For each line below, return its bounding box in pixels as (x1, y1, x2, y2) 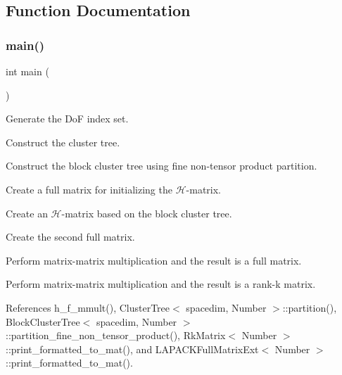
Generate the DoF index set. (6, 111, 129, 126)
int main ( (6, 64, 49, 78)
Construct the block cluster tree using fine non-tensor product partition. (6, 158, 317, 173)
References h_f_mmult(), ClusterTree (6, 300, 170, 314)
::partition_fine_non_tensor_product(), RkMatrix (6, 328, 226, 343)
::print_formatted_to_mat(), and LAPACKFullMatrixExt (6, 341, 259, 356)
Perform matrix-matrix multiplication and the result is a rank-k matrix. (6, 277, 316, 291)
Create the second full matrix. (6, 229, 135, 244)
